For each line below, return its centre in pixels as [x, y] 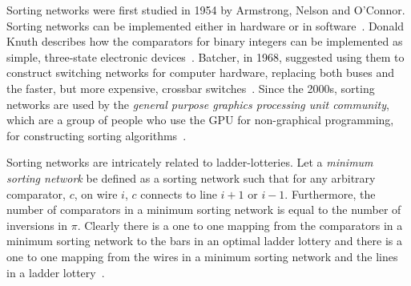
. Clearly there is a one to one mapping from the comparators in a [240, 225]
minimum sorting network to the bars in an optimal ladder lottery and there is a [204, 241]
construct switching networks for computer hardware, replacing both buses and [201, 73]
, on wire [96, 193]
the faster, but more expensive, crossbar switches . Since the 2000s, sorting [191, 88]
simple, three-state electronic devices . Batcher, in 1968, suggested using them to [205, 56]
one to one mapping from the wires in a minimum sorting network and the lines [202, 256]
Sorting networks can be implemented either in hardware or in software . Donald [205, 25]
